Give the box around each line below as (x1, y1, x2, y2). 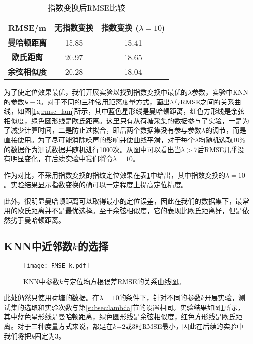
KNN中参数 (23, 276, 59, 286)
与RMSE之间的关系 (174, 96, 235, 106)
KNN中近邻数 (4, 239, 72, 254)
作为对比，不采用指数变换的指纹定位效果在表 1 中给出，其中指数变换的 (4, 170, 225, 180)
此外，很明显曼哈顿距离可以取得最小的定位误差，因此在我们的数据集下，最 (4, 195, 242, 206)
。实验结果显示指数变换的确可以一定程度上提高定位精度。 (4, 179, 188, 189)
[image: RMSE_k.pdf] (23, 262, 90, 269)
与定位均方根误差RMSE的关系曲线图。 (63, 276, 185, 286)
